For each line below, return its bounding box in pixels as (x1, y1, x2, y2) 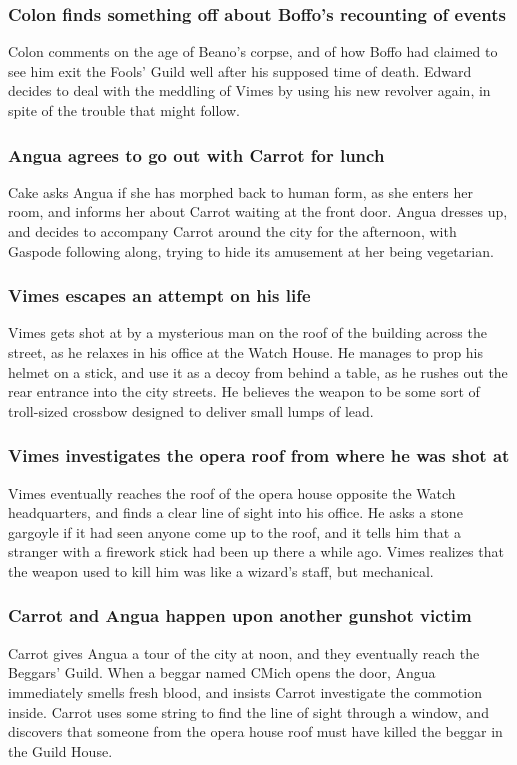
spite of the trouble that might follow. (8, 100, 240, 120)
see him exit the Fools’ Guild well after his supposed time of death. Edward (8, 60, 472, 81)
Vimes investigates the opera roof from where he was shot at (8, 443, 510, 468)
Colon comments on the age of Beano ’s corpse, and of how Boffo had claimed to (8, 41, 498, 62)
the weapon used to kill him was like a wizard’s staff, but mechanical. (8, 560, 434, 581)
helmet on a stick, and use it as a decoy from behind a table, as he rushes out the (8, 361, 508, 382)
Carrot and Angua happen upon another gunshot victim (8, 603, 472, 628)
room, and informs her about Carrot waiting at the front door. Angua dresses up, (8, 201, 508, 222)
